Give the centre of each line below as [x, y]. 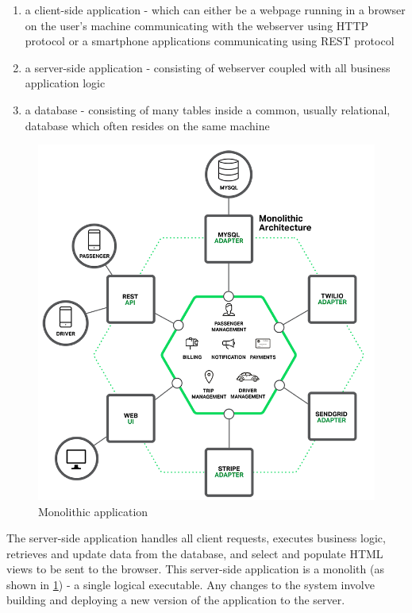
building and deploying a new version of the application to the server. [176, 600]
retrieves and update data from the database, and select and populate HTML [195, 553]
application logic [65, 83]
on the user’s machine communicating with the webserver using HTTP [197, 25]
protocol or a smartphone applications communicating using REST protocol [210, 41]
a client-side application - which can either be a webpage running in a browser [215, 10]
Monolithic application [93, 511]
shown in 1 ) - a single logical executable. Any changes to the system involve [191, 584]
